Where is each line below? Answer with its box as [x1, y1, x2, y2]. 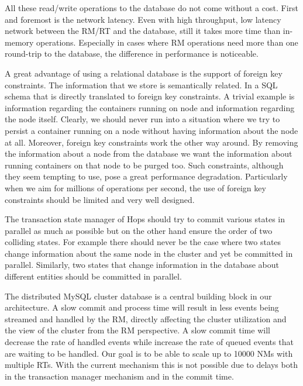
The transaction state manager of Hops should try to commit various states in [5, 213, 285, 225]
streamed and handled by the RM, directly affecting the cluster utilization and [5, 312, 287, 325]
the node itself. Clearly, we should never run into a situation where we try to [5, 113, 280, 125]
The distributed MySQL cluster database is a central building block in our [5, 289, 272, 302]
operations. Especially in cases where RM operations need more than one [36, 36, 298, 48]
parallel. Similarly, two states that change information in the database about [5, 259, 279, 271]
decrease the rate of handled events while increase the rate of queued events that [5, 336, 294, 348]
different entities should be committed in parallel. [5, 270, 182, 282]
